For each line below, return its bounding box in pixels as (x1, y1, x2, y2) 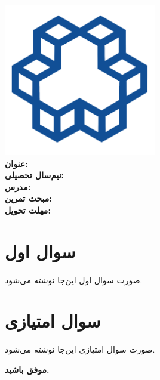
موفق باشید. (5, 363, 50, 375)
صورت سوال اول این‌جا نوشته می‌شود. (5, 273, 143, 286)
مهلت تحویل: (5, 203, 51, 216)
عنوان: (5, 157, 28, 169)
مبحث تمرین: (5, 192, 52, 205)
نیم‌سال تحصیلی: (5, 169, 64, 181)
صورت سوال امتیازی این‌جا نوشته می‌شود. (5, 343, 155, 356)
